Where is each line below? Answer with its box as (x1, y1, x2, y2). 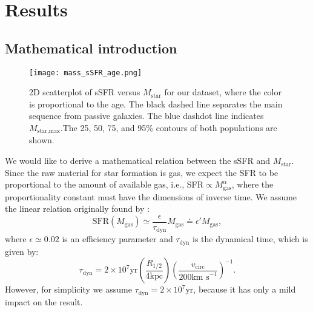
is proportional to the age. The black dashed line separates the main (29, 97, 283, 110)
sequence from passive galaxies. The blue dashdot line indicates (29, 109, 264, 122)
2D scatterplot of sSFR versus (29, 86, 140, 98)
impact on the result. (5, 295, 83, 308)
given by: (5, 245, 39, 257)
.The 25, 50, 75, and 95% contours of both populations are (60, 121, 277, 134)
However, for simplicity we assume (5, 283, 132, 296)
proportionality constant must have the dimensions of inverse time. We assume (5, 190, 297, 203)
